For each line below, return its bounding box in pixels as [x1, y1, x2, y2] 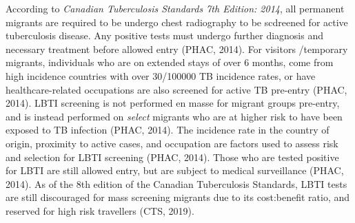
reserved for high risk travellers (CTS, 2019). [6, 203, 194, 217]
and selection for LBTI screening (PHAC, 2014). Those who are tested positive [6, 149, 339, 164]
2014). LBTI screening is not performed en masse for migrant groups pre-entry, [6, 96, 340, 110]
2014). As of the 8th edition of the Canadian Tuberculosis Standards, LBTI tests [6, 176, 347, 191]
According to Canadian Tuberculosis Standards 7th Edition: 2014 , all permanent [6, 1, 345, 15]
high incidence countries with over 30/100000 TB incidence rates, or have [6, 68, 316, 83]
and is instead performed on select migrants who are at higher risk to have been [6, 109, 343, 123]
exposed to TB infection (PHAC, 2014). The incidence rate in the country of [6, 123, 329, 137]
